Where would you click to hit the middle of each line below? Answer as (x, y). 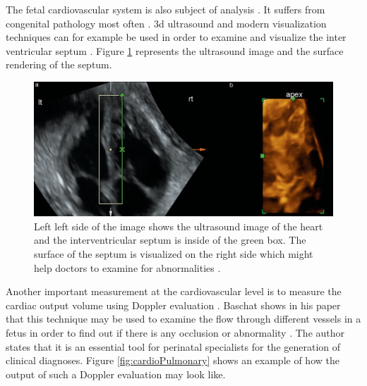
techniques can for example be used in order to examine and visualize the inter (176, 37)
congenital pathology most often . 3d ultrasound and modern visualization (166, 23)
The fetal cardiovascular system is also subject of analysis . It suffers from (166, 9)
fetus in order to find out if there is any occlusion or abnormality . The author (175, 333)
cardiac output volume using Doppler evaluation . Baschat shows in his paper (173, 305)
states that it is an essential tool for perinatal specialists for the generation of (173, 346)
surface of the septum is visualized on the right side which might (174, 254)
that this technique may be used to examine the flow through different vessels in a (183, 319)
